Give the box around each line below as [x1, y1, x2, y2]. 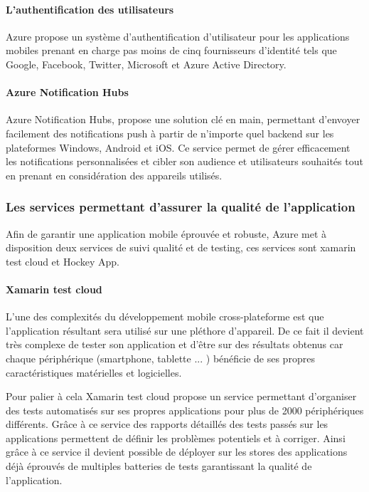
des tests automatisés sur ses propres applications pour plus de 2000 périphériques [6, 402, 364, 417]
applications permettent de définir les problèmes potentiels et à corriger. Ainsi [6, 430, 346, 445]
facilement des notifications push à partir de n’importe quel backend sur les [6, 125, 334, 140]
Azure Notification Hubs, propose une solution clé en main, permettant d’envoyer [6, 112, 360, 127]
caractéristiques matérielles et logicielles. [6, 365, 182, 380]
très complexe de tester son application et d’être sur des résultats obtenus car [6, 337, 343, 352]
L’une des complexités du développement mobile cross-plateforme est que [6, 309, 324, 324]
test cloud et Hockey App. [6, 253, 119, 268]
